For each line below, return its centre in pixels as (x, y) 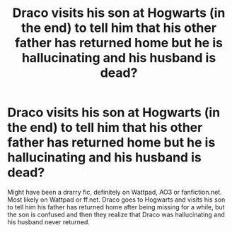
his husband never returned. (49, 222)
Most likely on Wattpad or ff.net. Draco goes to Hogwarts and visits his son (116, 200)
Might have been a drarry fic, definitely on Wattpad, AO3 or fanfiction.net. (115, 192)
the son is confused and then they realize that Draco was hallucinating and (116, 214)
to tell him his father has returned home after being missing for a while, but (116, 207)
